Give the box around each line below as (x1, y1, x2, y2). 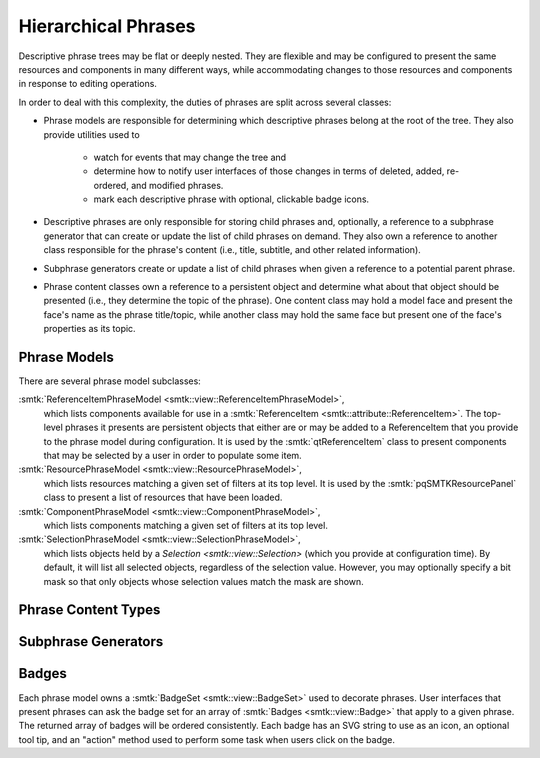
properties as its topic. (43, 323, 136, 335)
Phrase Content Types (18, 601, 161, 619)
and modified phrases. (130, 179, 224, 191)
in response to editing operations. (18, 78, 157, 90)
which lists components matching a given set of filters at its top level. (43, 520, 329, 531)
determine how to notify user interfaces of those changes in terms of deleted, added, (93, 165, 445, 177)
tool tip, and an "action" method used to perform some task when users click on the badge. (18, 733, 395, 745)
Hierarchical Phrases (18, 15, 196, 37)
